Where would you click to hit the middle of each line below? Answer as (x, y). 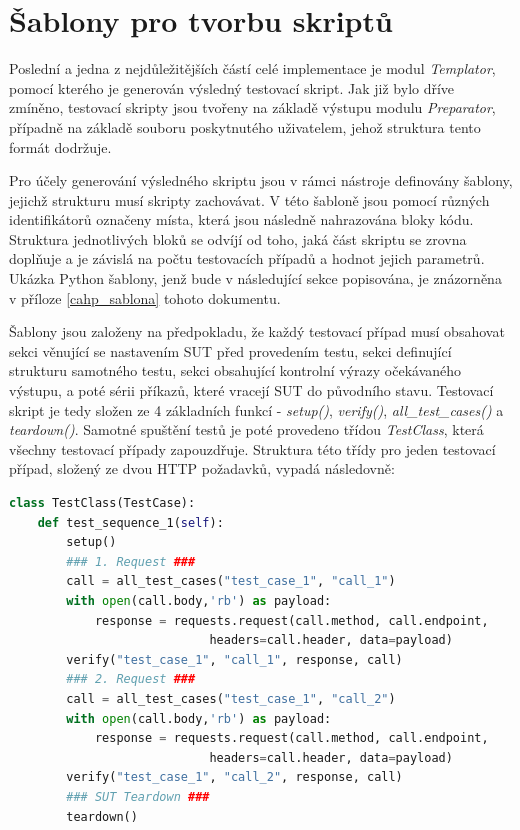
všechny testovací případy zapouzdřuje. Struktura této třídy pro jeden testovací (252, 448)
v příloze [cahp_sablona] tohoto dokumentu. (145, 297)
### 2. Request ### (131, 679)
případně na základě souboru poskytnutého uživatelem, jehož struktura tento (245, 126)
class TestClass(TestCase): (102, 503)
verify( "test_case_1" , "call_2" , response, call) (234, 777)
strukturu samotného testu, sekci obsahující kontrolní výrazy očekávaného (235, 370)
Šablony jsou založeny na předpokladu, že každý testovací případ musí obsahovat (257, 331)
